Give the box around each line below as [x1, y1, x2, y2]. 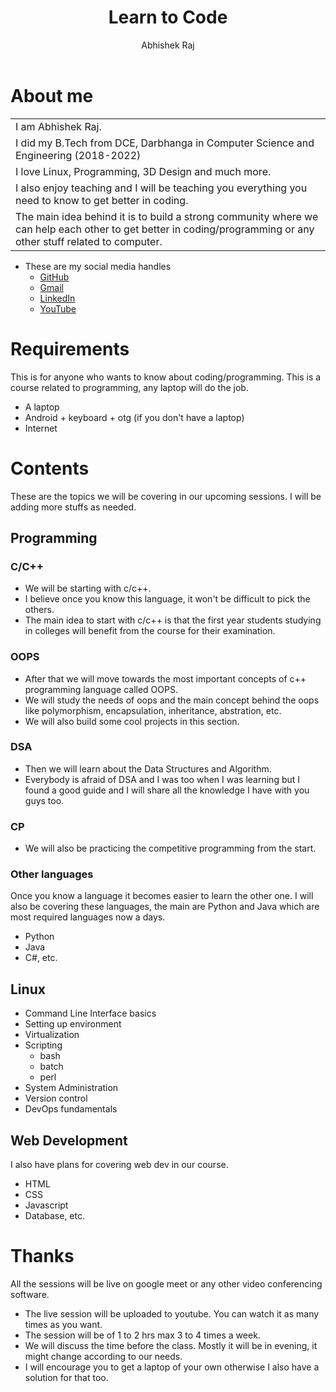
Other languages [10, 867, 94, 881]
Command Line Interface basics [24, 1007, 157, 1020]
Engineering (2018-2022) [15, 148, 142, 162]
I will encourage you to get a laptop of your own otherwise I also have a [24, 1361, 320, 1373]
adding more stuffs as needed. [10, 501, 137, 513]
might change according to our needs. [24, 1351, 183, 1362]
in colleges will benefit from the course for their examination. [24, 625, 276, 637]
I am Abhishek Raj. [15, 119, 102, 133]
